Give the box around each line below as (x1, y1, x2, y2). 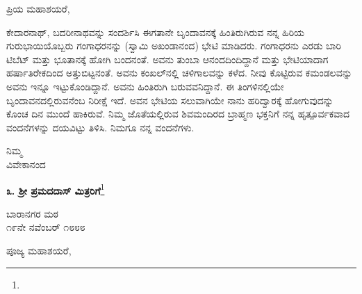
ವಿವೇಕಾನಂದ (6, 156, 46, 171)
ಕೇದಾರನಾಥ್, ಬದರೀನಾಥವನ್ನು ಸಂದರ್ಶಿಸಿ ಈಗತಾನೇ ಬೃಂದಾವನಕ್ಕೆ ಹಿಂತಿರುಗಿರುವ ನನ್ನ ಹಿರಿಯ (6, 24, 305, 39)
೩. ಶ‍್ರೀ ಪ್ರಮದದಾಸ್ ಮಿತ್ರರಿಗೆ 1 (6, 181, 105, 197)
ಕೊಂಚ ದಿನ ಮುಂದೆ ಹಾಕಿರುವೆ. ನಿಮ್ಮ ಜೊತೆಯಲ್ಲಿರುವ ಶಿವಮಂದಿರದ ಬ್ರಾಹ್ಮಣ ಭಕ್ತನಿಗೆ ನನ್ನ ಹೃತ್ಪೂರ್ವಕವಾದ (6, 106, 349, 121)
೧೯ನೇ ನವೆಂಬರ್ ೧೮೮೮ (6, 220, 85, 234)
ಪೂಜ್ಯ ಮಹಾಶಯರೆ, (6, 243, 72, 257)
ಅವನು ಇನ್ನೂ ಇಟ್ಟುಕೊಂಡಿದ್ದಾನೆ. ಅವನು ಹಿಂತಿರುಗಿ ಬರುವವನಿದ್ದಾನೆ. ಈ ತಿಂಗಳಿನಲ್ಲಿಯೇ (6, 79, 284, 93)
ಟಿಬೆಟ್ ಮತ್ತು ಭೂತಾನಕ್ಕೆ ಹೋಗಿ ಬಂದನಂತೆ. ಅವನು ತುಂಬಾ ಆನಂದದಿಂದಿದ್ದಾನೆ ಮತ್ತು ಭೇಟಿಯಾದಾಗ (6, 51, 329, 66)
